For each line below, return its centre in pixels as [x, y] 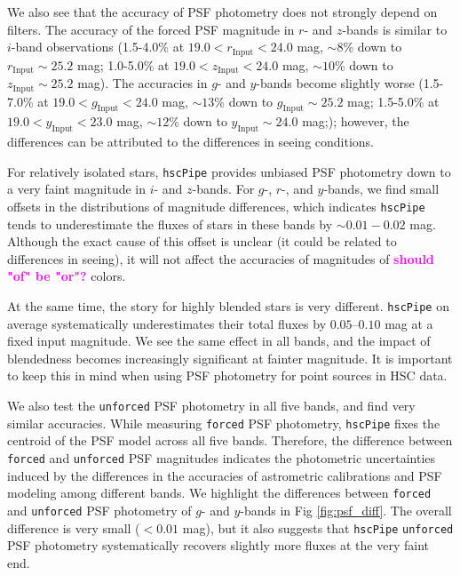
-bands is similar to [395, 29]
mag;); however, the [356, 121]
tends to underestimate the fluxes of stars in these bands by [170, 224]
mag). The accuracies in [143, 83]
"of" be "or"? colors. [67, 276]
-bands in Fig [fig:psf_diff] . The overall [346, 510]
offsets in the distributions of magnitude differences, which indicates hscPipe [216, 206]
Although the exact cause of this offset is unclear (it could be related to [202, 241]
